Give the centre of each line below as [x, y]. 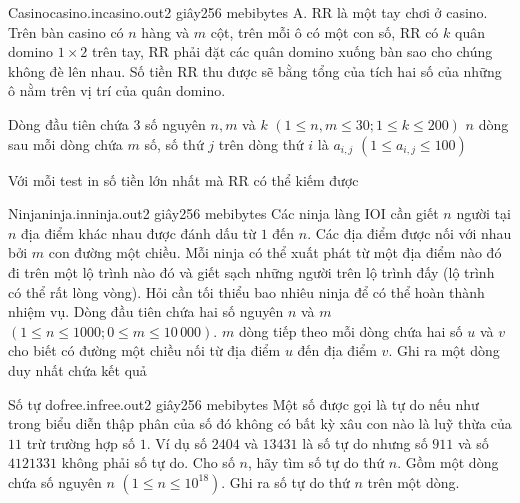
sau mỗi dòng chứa [65, 143]
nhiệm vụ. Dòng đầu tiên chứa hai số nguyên [146, 311]
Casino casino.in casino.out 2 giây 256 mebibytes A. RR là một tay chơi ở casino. [248, 12]
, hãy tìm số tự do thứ [316, 462]
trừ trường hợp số [80, 442]
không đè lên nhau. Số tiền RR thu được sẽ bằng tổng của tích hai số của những [255, 70]
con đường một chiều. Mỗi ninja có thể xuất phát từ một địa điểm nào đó [275, 252]
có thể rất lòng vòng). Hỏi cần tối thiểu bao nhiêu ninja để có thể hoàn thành [246, 291]
